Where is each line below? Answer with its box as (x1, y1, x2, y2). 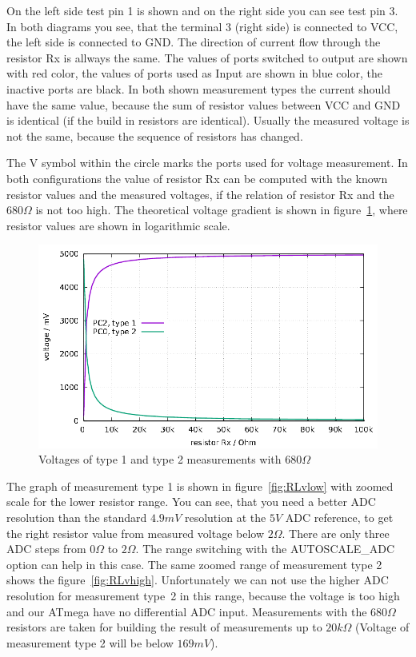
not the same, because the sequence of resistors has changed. (6, 127, 303, 144)
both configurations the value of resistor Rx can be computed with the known (6, 169, 388, 186)
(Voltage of (355, 619, 410, 635)
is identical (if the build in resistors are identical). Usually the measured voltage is (6, 112, 410, 129)
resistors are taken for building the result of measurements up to (6, 619, 322, 635)
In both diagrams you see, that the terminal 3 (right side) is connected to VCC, (6, 18, 398, 34)
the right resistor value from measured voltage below (6, 524, 265, 541)
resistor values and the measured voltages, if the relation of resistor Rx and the (6, 185, 394, 202)
